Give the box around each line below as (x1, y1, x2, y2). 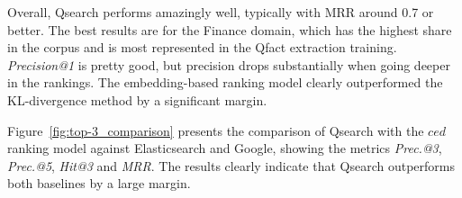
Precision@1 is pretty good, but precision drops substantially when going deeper (7, 55, 450, 74)
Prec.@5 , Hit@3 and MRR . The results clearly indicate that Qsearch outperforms (7, 156, 456, 175)
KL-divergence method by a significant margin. (7, 90, 267, 109)
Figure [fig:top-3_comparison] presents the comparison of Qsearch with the (7, 121, 424, 139)
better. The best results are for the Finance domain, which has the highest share (7, 20, 452, 39)
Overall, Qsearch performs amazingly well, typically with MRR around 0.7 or (7, 3, 434, 21)
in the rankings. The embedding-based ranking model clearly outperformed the (7, 73, 443, 92)
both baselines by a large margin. (7, 174, 191, 193)
